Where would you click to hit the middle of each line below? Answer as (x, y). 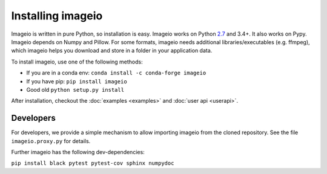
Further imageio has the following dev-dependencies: (78, 152)
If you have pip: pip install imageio (77, 81)
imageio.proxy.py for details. (51, 141)
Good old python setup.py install (75, 89)
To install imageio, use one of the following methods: (77, 62)
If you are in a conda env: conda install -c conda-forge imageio (116, 73)
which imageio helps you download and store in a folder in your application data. (112, 51)
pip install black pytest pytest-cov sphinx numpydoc (93, 163)
